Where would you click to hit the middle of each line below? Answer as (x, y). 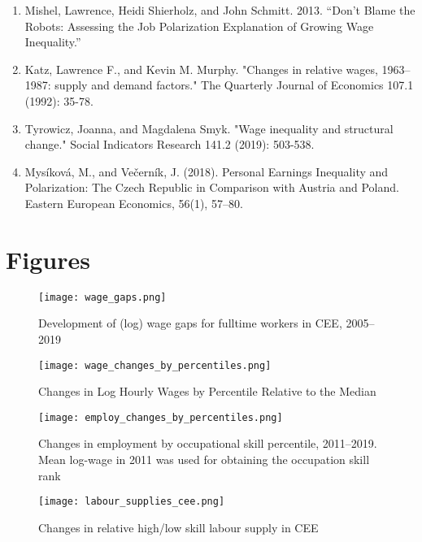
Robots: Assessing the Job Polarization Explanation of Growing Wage (199, 26)
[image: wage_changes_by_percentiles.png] (155, 365)
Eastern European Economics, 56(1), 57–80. (134, 203)
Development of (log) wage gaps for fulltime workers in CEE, (190, 323)
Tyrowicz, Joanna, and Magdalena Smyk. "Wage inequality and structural (209, 128)
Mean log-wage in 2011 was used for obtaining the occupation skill (204, 459)
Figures (48, 259)
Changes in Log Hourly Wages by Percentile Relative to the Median (207, 391)
